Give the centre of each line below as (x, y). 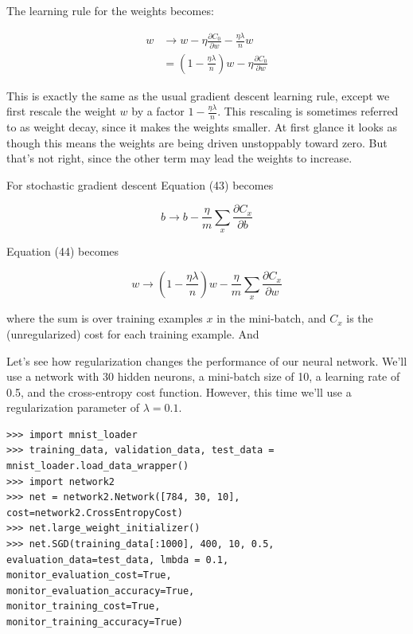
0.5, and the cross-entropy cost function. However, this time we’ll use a (179, 391)
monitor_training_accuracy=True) (95, 622)
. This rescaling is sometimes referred (308, 111)
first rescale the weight (61, 111)
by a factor (158, 111)
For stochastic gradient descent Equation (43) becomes (140, 184)
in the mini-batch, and (271, 318)
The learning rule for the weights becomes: (110, 10)
